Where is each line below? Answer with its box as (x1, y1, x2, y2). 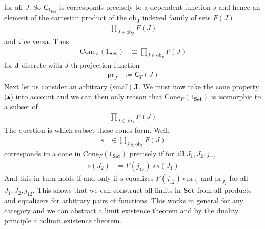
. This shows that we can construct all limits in (32, 184, 181, 195)
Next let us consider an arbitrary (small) (4, 81, 132, 92)
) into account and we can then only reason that (10, 91, 162, 101)
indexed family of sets (142, 12, 211, 23)
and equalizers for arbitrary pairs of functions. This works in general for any (4, 195, 243, 205)
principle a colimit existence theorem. (4, 215, 122, 226)
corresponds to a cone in (4, 148, 81, 159)
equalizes (126, 172, 154, 183)
